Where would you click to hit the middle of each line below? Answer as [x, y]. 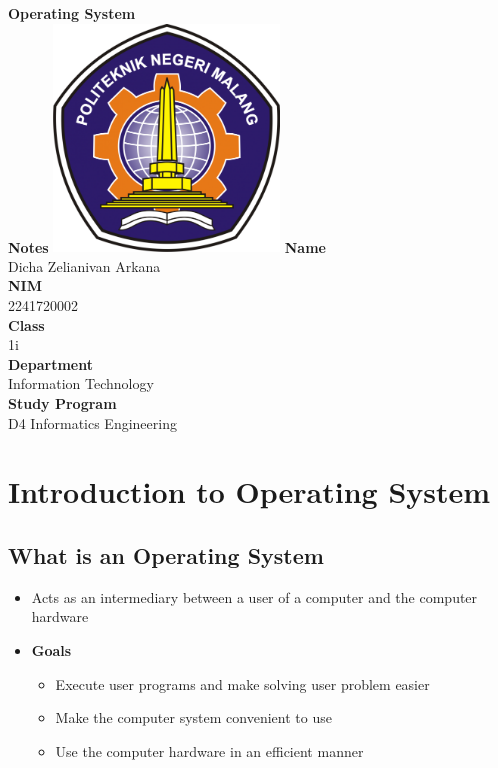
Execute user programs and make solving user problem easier [242, 683]
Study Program [62, 402]
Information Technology [81, 383]
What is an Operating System [166, 554]
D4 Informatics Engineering [92, 422]
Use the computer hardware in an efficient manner [209, 750]
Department [50, 363]
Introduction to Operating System [249, 491]
